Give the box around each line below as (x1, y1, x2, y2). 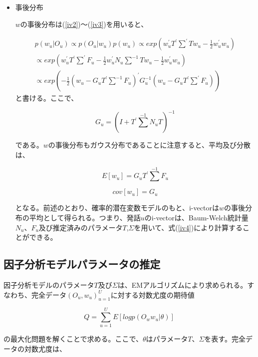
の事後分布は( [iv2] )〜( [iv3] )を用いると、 (20, 18, 148, 29)
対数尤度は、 (24, 344, 66, 354)
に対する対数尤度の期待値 (110, 289, 195, 300)
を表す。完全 (204, 334, 246, 344)
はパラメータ (146, 334, 188, 344)
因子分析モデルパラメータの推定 (3, 256, 161, 272)
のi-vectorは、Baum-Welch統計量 (144, 212, 249, 222)
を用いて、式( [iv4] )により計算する (134, 222, 243, 232)
